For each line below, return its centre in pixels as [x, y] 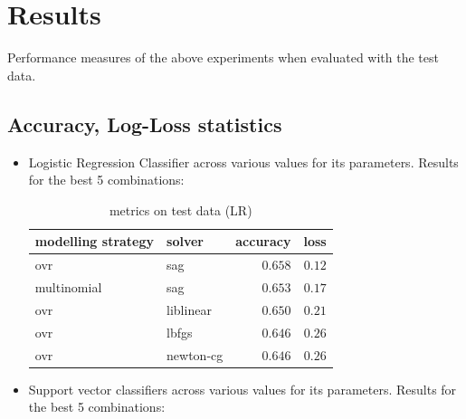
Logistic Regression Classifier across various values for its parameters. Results [243, 162]
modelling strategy [95, 241]
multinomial [68, 286]
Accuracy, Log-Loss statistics [145, 124]
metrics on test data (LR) [181, 209]
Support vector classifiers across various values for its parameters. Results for [243, 389]
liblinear [189, 309]
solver [185, 241]
